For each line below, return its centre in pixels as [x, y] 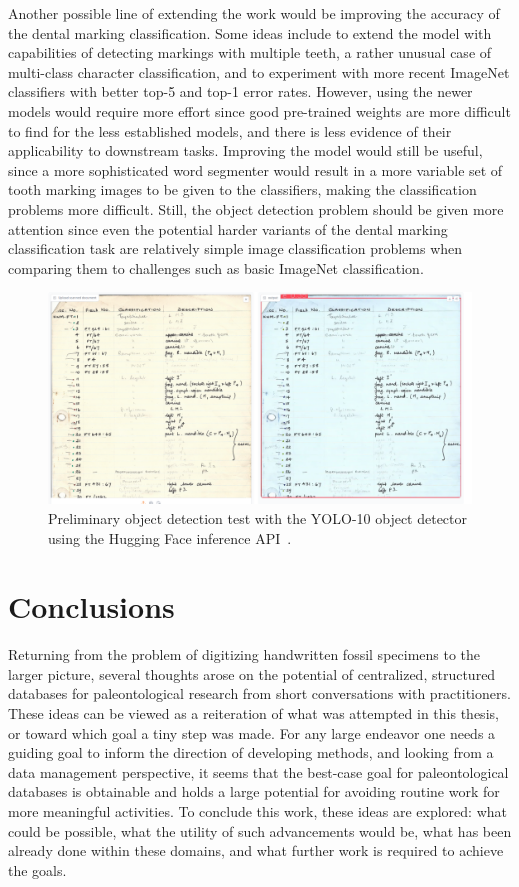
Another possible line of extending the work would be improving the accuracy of [254, 13]
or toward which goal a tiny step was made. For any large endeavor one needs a [252, 732]
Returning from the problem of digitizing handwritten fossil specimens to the [244, 654]
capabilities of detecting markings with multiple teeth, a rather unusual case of [250, 52]
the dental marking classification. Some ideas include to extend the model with [250, 32]
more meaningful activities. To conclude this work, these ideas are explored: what [257, 810]
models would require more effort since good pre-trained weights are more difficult [259, 110]
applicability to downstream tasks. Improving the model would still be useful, [245, 150]
